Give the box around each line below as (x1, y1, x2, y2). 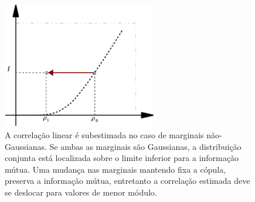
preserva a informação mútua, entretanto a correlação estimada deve (5, 174, 250, 187)
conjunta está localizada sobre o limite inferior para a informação (5, 152, 239, 164)
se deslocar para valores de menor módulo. (5, 186, 157, 198)
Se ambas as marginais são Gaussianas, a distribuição (49, 140, 242, 152)
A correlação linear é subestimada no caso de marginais (5, 128, 204, 141)
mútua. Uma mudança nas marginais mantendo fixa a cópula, (5, 163, 226, 175)
